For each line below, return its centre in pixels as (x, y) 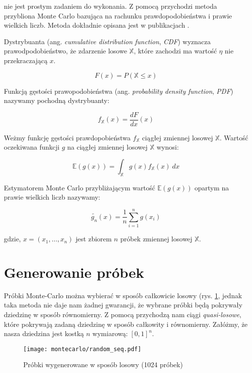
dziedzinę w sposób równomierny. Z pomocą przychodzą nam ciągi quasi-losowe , (123, 314)
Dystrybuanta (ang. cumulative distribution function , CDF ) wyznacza (107, 41)
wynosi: (168, 147)
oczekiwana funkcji (32, 147)
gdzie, (12, 239)
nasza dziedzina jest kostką (44, 333)
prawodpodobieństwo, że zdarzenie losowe (66, 51)
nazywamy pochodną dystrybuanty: (57, 100)
